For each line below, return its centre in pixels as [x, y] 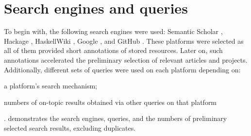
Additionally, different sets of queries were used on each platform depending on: [122, 69]
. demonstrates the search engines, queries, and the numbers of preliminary [116, 118]
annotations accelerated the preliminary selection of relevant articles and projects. [126, 59]
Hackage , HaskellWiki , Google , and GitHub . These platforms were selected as [124, 41]
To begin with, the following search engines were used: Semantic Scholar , [113, 31]
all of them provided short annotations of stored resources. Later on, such [113, 50]
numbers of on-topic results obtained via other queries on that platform [110, 102]
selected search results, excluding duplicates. [70, 127]
